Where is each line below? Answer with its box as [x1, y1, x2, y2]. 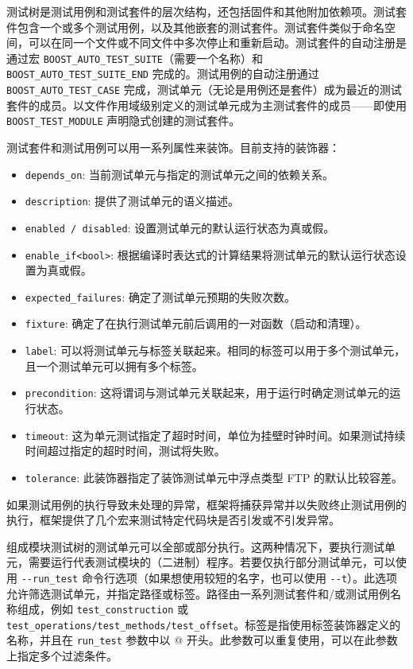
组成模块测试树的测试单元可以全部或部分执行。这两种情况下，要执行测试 [6, 538, 384, 554]
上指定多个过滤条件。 [6, 648, 118, 664]
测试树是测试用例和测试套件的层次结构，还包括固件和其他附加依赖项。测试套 [6, 3, 407, 19]
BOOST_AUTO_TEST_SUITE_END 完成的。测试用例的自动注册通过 [6, 65, 319, 82]
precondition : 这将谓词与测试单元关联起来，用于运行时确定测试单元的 [25, 384, 390, 401]
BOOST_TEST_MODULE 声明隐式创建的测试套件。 [6, 112, 241, 129]
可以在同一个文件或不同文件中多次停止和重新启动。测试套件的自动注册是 [28, 34, 407, 51]
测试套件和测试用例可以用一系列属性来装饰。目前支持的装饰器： [6, 139, 340, 155]
